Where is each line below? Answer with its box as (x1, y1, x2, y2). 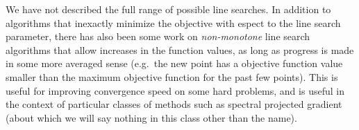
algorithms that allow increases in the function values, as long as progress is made (6, 42, 354, 57)
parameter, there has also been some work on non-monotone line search (6, 29, 310, 44)
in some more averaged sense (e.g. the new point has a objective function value (6, 56, 343, 71)
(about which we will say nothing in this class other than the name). (6, 110, 297, 124)
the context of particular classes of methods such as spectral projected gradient (6, 97, 342, 111)
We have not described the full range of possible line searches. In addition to (6, 2, 331, 16)
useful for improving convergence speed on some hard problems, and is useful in (6, 83, 344, 98)
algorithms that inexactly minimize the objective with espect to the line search (6, 15, 341, 30)
